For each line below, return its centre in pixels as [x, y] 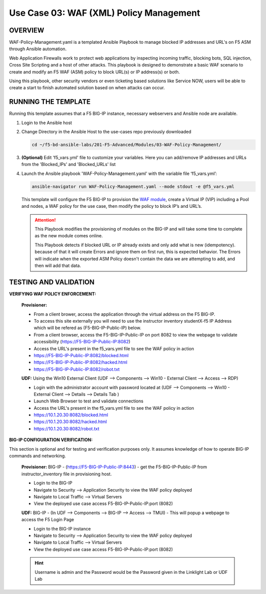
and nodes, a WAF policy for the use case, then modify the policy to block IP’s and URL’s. [112, 206]
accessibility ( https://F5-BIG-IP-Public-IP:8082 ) [82, 342]
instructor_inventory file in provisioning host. [66, 474]
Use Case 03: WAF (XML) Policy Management [105, 13]
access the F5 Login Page [48, 520]
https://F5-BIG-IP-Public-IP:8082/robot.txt [77, 369]
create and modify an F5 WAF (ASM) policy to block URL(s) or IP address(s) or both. [95, 72]
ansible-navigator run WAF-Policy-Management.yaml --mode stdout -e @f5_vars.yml [133, 186]
